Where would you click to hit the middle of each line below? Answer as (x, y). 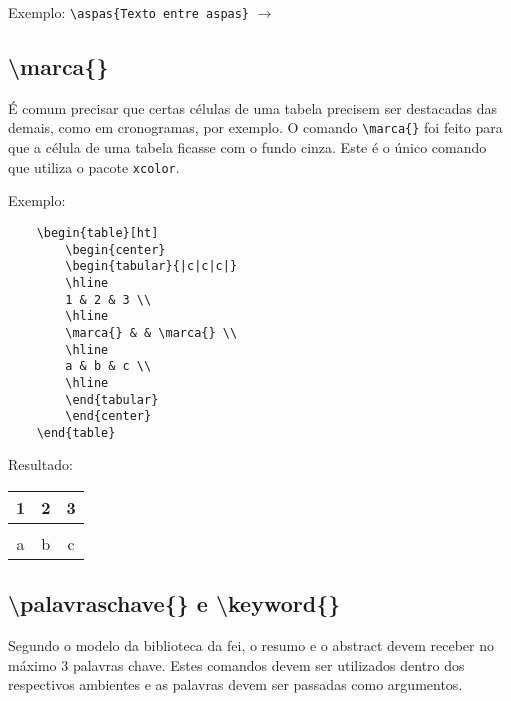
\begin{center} (115, 249)
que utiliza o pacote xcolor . (94, 166)
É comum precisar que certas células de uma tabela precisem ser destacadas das (252, 107)
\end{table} (76, 432)
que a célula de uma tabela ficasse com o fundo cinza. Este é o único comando (247, 147)
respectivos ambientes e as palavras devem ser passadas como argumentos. (235, 684)
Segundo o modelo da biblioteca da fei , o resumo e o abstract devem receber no (251, 645)
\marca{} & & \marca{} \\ (151, 332)
